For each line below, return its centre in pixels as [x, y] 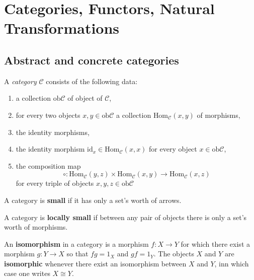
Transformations [62, 28]
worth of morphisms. [36, 227]
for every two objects [48, 115]
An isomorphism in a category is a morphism [76, 243]
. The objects [174, 254]
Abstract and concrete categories [92, 60]
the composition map [48, 165]
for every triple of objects [55, 183]
